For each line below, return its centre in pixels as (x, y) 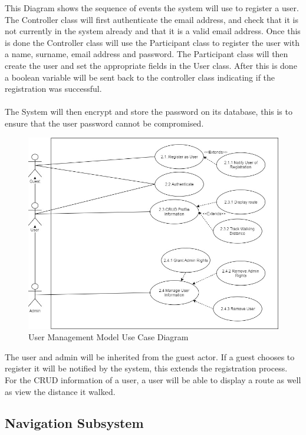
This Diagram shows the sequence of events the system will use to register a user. (152, 8)
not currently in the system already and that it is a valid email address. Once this (153, 31)
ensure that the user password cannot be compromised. (104, 123)
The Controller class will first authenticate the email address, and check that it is (152, 19)
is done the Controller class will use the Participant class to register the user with (152, 42)
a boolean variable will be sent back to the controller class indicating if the (140, 77)
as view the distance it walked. (60, 391)
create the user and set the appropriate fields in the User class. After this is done (151, 65)
